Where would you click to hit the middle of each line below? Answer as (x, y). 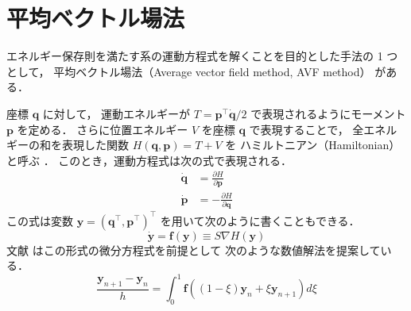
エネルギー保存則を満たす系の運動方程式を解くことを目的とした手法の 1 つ (202, 56)
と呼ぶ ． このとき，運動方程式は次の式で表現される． (149, 160)
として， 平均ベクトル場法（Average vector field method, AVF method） (189, 71)
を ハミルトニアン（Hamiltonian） (313, 145)
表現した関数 (95, 145)
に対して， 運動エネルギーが (116, 113)
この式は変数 (40, 220)
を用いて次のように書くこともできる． (260, 220)
